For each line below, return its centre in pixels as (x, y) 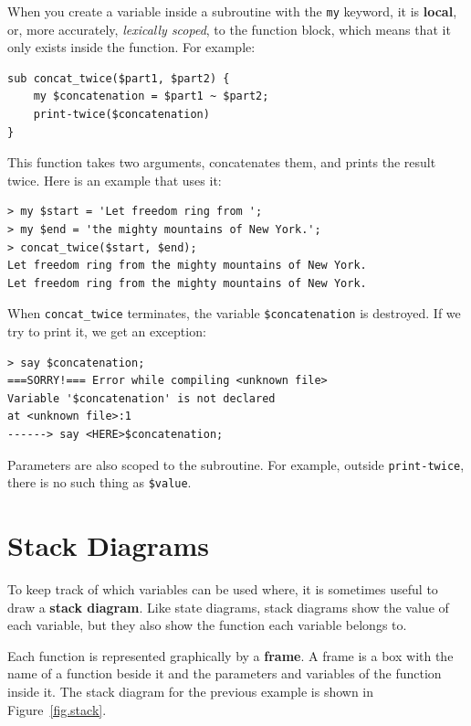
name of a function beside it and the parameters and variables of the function (225, 673)
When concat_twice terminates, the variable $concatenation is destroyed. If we (234, 313)
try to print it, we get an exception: (107, 331)
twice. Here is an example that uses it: (115, 180)
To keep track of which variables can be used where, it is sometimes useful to (223, 589)
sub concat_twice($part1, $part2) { (119, 78)
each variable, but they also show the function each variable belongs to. (207, 625)
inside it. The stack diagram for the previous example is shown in (191, 691)
